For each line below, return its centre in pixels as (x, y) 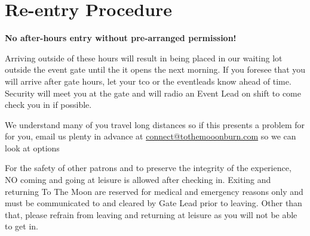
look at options (32, 147)
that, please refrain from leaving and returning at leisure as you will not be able (151, 214)
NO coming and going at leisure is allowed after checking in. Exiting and (138, 180)
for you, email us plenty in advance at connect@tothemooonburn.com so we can (151, 136)
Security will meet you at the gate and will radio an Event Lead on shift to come (153, 93)
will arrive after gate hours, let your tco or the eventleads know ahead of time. (148, 81)
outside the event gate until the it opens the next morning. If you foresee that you (155, 69)
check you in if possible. (48, 105)
